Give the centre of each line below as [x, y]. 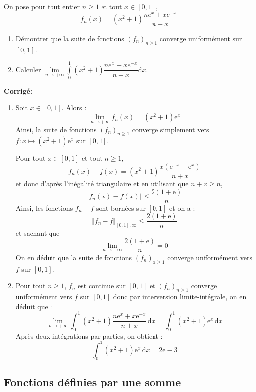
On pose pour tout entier [42, 6]
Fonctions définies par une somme [93, 381]
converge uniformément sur [201, 38]
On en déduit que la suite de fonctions [74, 257]
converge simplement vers [171, 129]
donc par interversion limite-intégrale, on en [180, 297]
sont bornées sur [121, 208]
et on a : [182, 208]
